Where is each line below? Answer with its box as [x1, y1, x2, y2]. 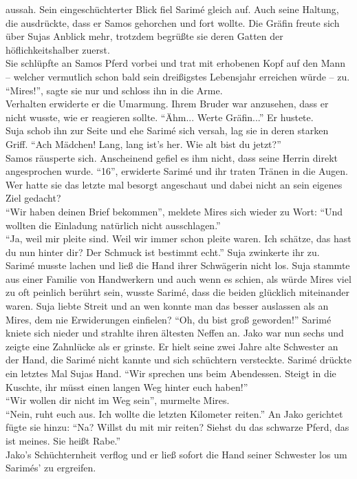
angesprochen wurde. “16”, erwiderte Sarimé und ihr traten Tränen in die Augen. [6, 164, 348, 178]
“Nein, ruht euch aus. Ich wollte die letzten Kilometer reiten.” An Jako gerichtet [6, 406, 343, 421]
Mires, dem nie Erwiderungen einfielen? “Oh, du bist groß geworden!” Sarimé [6, 312, 332, 326]
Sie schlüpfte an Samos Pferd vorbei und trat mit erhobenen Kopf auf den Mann [6, 56, 346, 70]
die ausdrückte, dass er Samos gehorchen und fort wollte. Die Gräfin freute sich [6, 15, 340, 30]
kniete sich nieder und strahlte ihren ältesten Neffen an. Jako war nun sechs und [6, 326, 344, 340]
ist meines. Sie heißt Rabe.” [6, 434, 121, 447]
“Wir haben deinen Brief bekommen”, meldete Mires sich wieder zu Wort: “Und [6, 204, 343, 218]
